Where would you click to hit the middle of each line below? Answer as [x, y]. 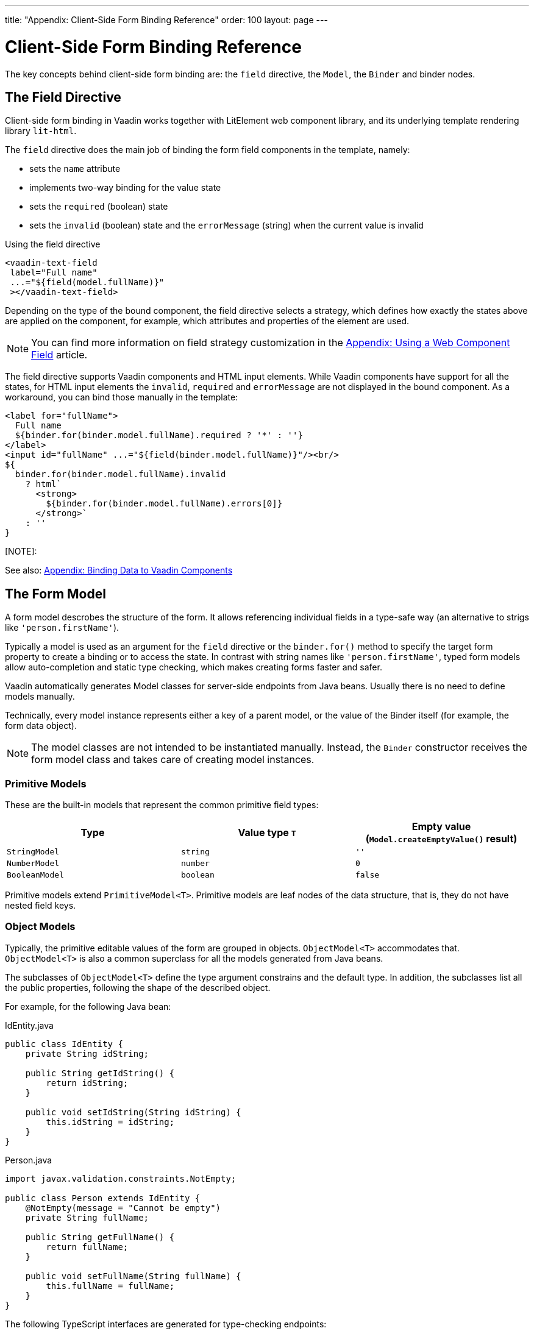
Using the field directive [53, 244]
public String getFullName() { [100, 1237]
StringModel [33, 851]
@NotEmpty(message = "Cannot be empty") [123, 1208]
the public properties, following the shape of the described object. [138, 987]
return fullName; [87, 1247]
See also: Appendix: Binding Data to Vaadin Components [119, 570]
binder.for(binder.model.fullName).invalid [120, 474]
